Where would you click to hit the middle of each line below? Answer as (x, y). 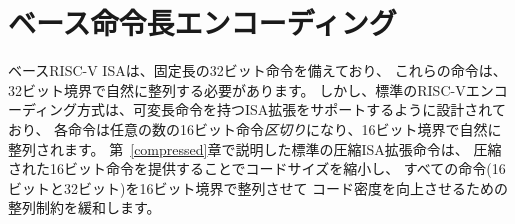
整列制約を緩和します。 (84, 207)
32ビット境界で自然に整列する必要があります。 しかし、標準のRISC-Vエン (251, 89)
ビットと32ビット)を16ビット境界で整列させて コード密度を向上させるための (258, 187)
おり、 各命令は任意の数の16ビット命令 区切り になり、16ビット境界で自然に (255, 128)
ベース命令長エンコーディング (202, 22)
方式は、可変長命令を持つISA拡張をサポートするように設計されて (291, 109)
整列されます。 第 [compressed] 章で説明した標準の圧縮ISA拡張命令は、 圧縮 (255, 148)
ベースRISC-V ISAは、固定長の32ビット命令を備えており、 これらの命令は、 (257, 70)
